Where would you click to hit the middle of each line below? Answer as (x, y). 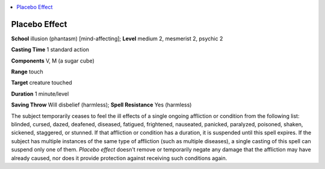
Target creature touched (42, 83)
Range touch (27, 72)
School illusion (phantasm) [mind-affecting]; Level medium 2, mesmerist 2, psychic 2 (117, 38)
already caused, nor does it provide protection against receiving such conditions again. (119, 158)
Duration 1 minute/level (40, 94)
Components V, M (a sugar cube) (53, 61)
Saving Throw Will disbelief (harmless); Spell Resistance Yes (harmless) (101, 105)
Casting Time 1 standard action (50, 50)
